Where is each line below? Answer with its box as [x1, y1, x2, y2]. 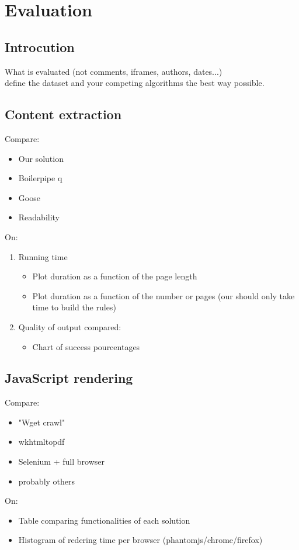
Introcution [5, 37, 75, 56]
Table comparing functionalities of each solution [18, 514, 190, 526]
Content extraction [5, 105, 122, 123]
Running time [18, 250, 68, 262]
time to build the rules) [32, 301, 116, 313]
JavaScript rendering [5, 369, 133, 387]
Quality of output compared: [18, 320, 121, 333]
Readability [18, 211, 60, 223]
